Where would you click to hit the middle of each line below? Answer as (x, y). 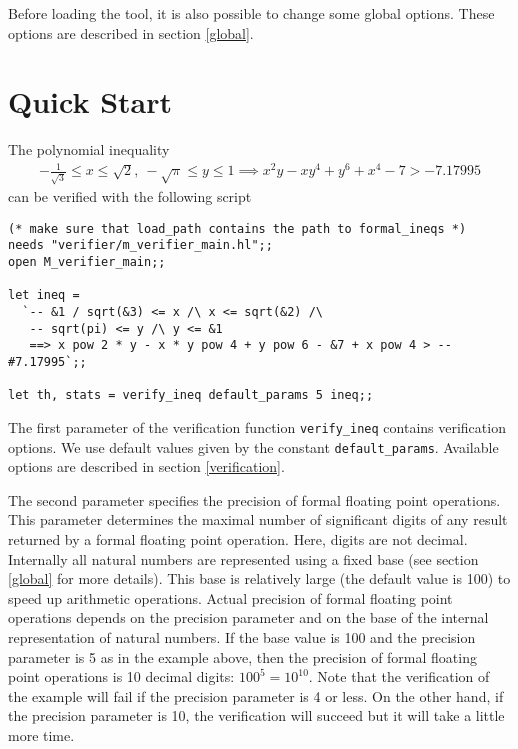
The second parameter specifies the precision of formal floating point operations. (254, 499)
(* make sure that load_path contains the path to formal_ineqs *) (237, 228)
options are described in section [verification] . (146, 466)
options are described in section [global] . (131, 32)
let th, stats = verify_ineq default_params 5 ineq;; (191, 395)
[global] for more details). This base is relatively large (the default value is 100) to (259, 578)
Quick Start (90, 101)
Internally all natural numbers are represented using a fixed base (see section (243, 558)
